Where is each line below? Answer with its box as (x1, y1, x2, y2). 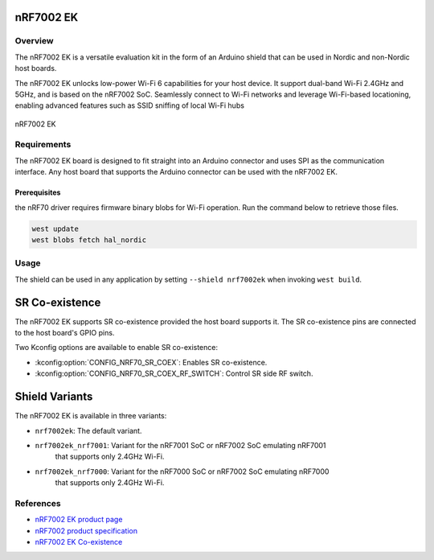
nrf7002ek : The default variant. (35, 426, 142, 435)
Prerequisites (14, 187, 61, 197)
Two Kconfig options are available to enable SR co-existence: (14, 343, 219, 352)
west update (31, 224, 80, 233)
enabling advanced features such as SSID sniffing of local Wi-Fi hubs (14, 101, 245, 110)
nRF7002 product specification (35, 525, 138, 535)
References (14, 497, 61, 509)
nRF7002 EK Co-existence (35, 537, 123, 546)
